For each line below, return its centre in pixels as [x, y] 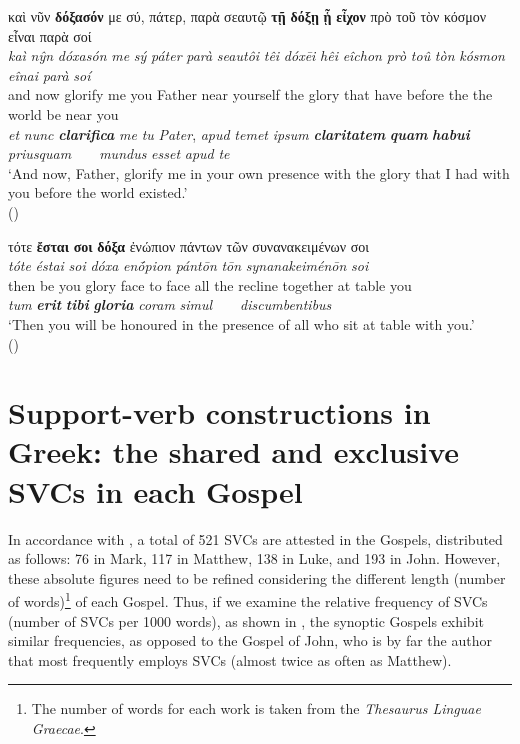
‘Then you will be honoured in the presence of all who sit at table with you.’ [241, 323]
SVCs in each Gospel [155, 490]
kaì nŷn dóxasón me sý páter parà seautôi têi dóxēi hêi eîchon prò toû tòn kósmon [256, 55]
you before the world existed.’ [98, 192]
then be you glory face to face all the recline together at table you [210, 284]
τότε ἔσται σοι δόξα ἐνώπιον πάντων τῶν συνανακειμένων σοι [189, 245]
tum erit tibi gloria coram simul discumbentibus [170, 304]
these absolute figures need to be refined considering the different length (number [257, 577]
